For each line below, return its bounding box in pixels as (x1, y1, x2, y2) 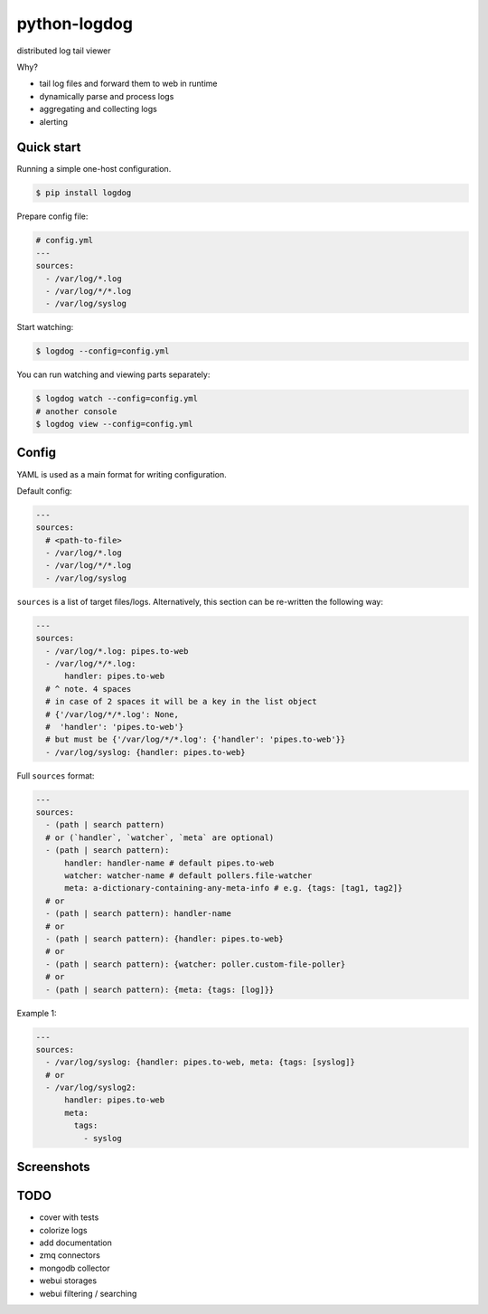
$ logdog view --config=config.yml (35, 419, 193, 430)
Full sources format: (16, 770, 95, 781)
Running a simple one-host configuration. (16, 164, 172, 175)
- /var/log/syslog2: (45, 1082, 136, 1093)
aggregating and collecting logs (39, 104, 157, 115)
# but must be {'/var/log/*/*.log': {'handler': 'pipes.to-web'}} (45, 734, 346, 745)
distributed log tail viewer (16, 45, 112, 56)
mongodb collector (39, 1262, 110, 1273)
